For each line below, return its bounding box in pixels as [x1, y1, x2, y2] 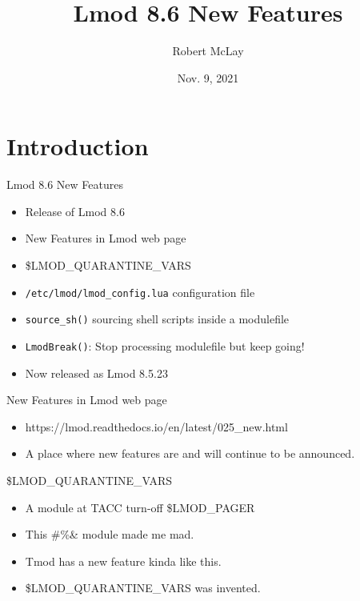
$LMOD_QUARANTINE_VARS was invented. [25, 579, 261, 596]
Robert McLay [172, 42, 244, 59]
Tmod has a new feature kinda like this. [25, 552, 222, 569]
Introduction [6, 130, 149, 162]
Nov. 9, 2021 [177, 69, 239, 86]
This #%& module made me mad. [25, 526, 194, 543]
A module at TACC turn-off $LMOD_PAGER [25, 499, 255, 515]
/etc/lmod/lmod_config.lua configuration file [25, 283, 255, 300]
